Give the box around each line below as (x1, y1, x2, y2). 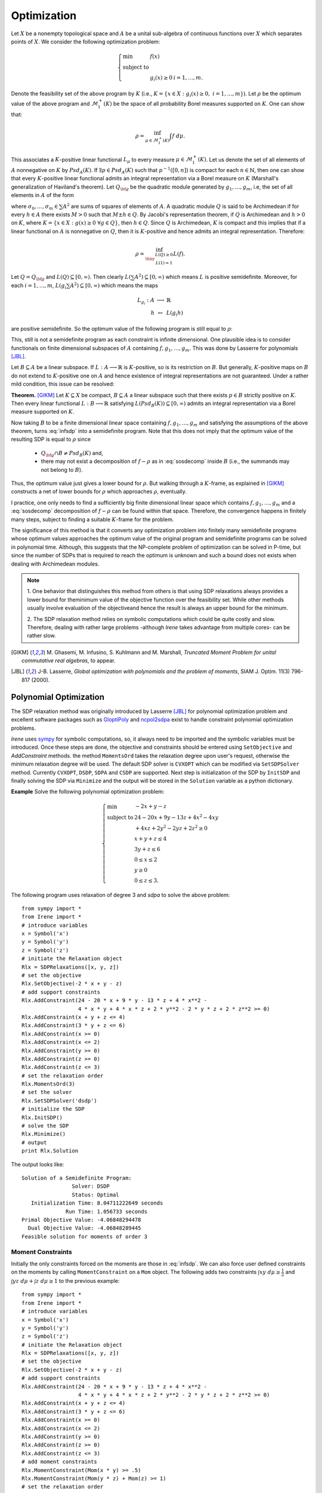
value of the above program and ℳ (11, 100, 98, 107)
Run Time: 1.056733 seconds (66, 1208, 148, 1215)
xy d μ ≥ (259, 1269, 281, 1276)
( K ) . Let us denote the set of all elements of (197, 156, 305, 163)
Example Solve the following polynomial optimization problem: (11, 788, 165, 795)
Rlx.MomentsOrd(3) (21, 1081, 76, 1088)
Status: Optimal (72, 1191, 119, 1198)
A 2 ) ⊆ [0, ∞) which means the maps (69, 281, 158, 289)
